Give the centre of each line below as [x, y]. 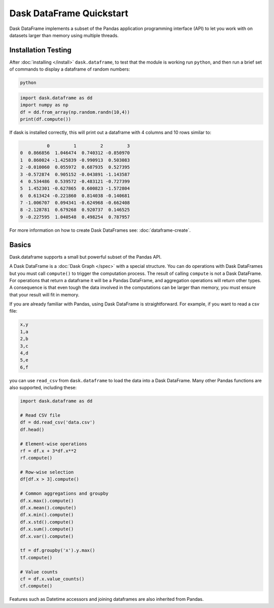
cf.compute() [36, 586]
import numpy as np [44, 105]
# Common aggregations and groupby [64, 494]
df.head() [32, 429]
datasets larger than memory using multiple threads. [64, 35]
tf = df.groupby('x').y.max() [58, 551]
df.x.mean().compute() [48, 508]
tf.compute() [36, 557]
